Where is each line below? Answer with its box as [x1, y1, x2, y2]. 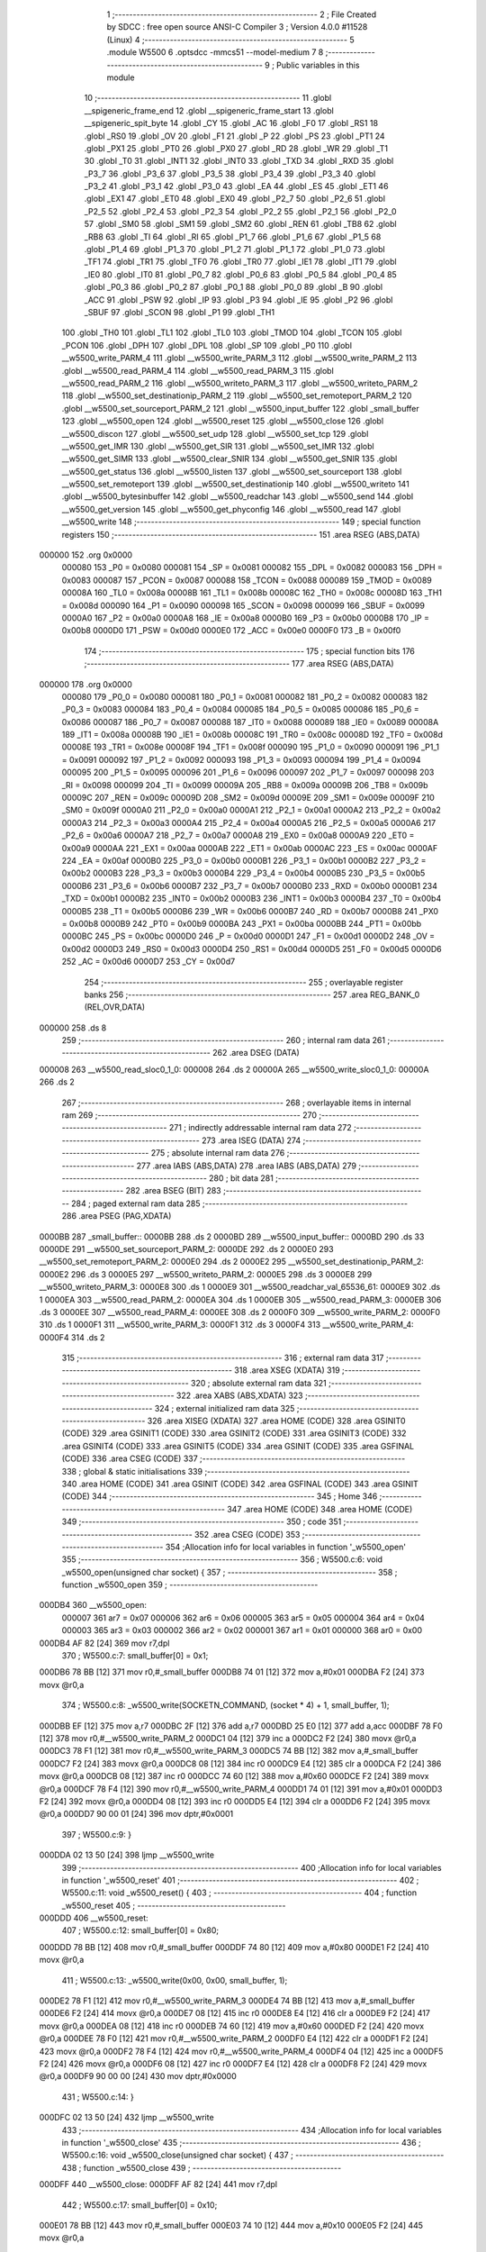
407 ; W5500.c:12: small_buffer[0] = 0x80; [61, 1925, 220, 1936]
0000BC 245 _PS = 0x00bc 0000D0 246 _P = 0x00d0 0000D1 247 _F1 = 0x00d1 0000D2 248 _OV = [61, 931, 436, 941]
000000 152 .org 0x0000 [39, 549, 133, 560]
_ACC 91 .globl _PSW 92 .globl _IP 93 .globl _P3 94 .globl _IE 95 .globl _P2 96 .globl [84, 294, 393, 305]
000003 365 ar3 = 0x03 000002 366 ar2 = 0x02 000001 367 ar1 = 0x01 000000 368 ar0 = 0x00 [61, 1625, 423, 1636]
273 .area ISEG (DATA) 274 [201, 1135, 301, 1146]
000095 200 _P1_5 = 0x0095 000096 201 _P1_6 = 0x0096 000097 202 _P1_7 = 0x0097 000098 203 [61, 767, 435, 778]
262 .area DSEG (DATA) [211, 1048, 301, 1058]
